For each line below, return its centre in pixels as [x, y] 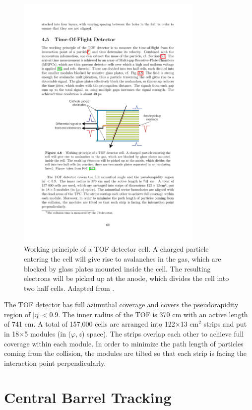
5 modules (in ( [48, 334]
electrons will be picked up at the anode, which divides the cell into [126, 278]
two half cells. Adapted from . [69, 288]
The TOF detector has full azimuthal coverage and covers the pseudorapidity [121, 305]
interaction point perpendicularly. [55, 363]
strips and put [225, 324]
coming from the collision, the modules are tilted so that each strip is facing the [125, 353]
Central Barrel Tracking [88, 397]
